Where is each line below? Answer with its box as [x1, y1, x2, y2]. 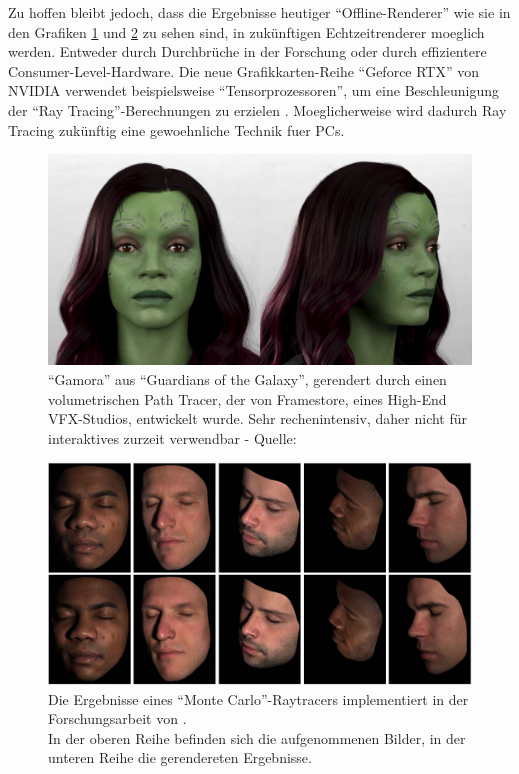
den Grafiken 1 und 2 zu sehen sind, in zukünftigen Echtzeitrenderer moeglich [8, 21, 485, 42]
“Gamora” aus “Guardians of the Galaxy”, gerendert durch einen [48, 368, 447, 389]
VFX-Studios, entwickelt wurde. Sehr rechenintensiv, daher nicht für [48, 408, 468, 429]
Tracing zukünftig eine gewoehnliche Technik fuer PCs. [8, 119, 345, 140]
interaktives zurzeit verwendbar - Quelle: [48, 427, 297, 448]
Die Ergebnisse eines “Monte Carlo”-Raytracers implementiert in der [48, 688, 469, 709]
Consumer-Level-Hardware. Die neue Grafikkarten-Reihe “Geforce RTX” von [8, 60, 480, 81]
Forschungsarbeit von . [48, 708, 187, 729]
